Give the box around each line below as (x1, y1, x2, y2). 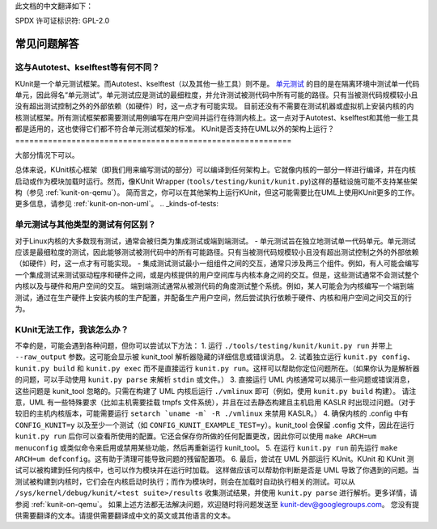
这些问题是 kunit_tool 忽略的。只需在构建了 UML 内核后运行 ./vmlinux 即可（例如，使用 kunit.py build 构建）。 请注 (15, 386, 417, 396)
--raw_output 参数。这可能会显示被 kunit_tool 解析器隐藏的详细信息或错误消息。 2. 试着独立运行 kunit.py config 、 (15, 352, 414, 362)
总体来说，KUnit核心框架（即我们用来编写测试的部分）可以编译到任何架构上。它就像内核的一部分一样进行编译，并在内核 (15, 165, 417, 175)
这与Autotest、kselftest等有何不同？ (15, 61, 160, 73)
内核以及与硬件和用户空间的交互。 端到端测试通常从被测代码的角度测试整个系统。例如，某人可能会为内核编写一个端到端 (15, 281, 414, 291)
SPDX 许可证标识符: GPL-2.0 (15, 16, 110, 26)
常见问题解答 (15, 37, 79, 51)
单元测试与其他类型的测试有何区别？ (15, 219, 157, 231)
